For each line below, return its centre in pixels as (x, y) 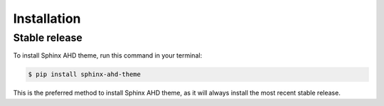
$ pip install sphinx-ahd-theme (85, 74)
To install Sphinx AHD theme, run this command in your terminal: (108, 55)
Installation (47, 18)
